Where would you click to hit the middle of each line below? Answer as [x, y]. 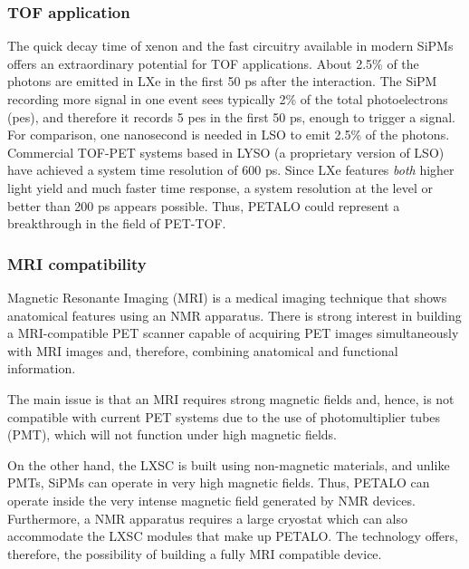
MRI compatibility [77, 263]
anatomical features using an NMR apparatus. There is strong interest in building [234, 315]
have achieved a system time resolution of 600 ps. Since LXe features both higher [231, 170]
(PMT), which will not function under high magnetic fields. [172, 434]
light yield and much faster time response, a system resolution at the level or [220, 187]
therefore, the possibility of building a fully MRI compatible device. [195, 553]
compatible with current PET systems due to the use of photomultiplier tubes [224, 416]
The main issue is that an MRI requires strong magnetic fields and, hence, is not [231, 398]
